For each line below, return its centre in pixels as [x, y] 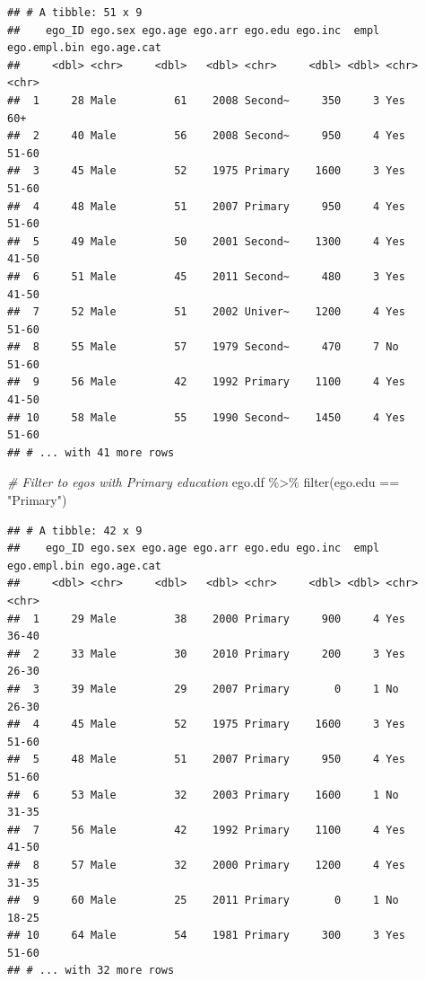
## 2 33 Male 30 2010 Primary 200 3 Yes [206, 654]
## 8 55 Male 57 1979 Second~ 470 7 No [203, 347]
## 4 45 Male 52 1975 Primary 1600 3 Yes [206, 725]
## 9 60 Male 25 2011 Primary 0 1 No [203, 901]
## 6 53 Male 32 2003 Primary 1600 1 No [203, 795]
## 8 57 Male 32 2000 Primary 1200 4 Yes [206, 865]
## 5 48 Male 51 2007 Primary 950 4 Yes [206, 760]
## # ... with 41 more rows [91, 452]
